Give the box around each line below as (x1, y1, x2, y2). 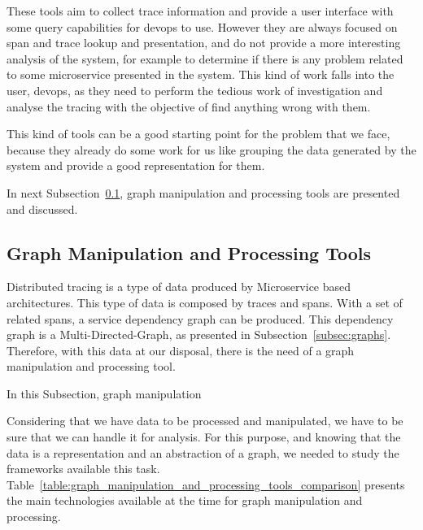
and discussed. (7, 200, 78, 217)
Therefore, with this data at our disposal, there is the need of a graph (7, 341, 355, 358)
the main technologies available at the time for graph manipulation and (7, 492, 363, 509)
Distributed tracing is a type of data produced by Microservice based (7, 278, 351, 295)
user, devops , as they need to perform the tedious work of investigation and (7, 81, 383, 98)
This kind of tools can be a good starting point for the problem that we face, (7, 125, 390, 142)
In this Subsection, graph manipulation (7, 384, 202, 402)
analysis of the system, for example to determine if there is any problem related (7, 50, 403, 67)
